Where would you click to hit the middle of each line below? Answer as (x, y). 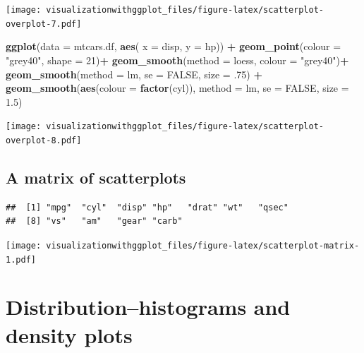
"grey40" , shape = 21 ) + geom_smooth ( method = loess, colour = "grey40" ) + (177, 60)
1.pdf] (21, 259)
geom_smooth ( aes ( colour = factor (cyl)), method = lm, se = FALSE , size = (177, 88)
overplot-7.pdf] (44, 24)
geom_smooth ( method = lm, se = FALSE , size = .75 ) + (134, 74)
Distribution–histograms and (148, 307)
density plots (69, 334)
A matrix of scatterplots (96, 177)
